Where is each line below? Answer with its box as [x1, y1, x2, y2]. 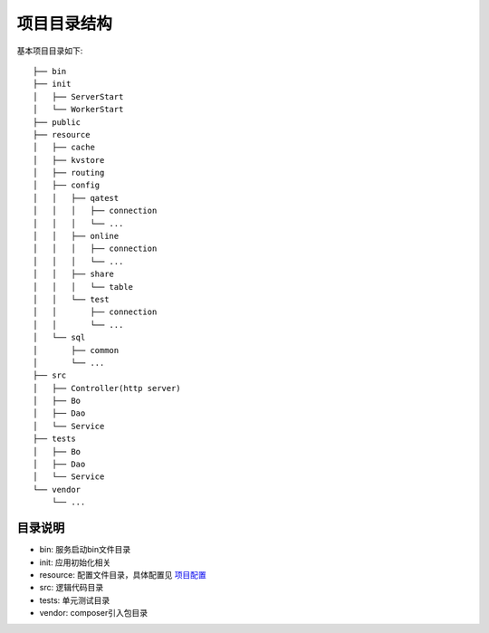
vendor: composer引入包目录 [39, 608, 149, 619]
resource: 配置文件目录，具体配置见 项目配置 [39, 569, 207, 580]
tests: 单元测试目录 [39, 594, 110, 606]
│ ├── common [33, 345, 120, 355]
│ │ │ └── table [33, 282, 134, 292]
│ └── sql [33, 332, 86, 343]
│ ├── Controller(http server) [33, 383, 181, 393]
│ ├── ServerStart [33, 91, 124, 101]
